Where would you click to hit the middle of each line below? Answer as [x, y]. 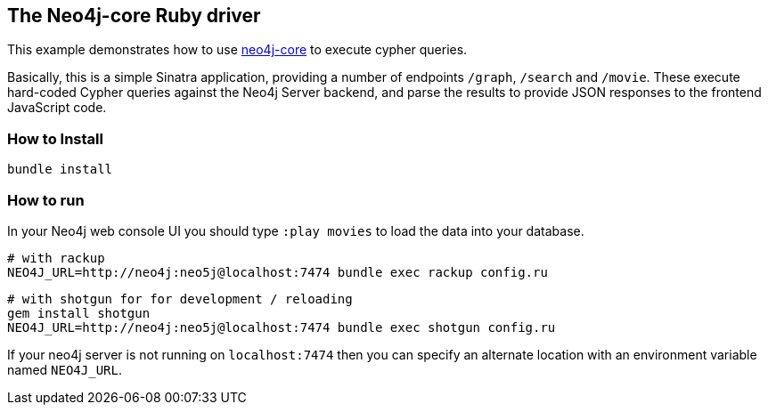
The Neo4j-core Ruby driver [134, 16]
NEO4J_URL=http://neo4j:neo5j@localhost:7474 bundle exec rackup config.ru [278, 272]
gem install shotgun [79, 313]
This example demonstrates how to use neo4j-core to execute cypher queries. [237, 50]
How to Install [55, 138]
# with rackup [56, 258]
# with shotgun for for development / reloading [180, 299]
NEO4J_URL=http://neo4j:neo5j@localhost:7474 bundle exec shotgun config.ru [282, 327]
